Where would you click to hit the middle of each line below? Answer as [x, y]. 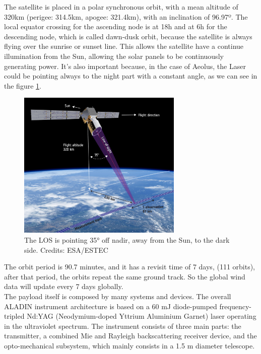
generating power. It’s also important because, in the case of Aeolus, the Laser [125, 66]
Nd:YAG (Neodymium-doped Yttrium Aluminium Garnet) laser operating [142, 316]
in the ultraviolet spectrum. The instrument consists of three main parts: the [123, 326]
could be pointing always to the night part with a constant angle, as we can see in [131, 76]
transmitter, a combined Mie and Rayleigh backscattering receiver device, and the [130, 336]
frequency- [235, 306]
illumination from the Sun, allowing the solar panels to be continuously [114, 56]
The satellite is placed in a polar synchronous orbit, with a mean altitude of [121, 7]
